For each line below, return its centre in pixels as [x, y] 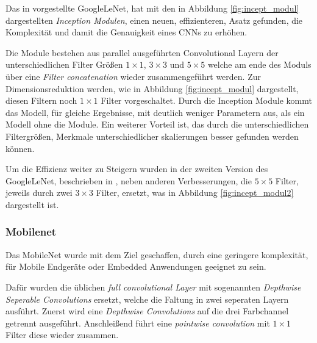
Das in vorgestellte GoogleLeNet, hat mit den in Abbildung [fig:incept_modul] [152, 8]
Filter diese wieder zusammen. [62, 335]
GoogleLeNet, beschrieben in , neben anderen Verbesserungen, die [129, 180]
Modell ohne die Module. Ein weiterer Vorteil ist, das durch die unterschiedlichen [157, 124]
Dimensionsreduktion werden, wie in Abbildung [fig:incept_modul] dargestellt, [152, 88]
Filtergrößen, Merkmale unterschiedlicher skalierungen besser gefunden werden [152, 136]
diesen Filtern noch [41, 100]
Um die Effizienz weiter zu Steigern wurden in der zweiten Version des [137, 169]
